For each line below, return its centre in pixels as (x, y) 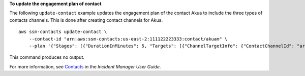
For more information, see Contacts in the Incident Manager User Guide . (85, 66)
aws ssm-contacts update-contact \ (63, 32)
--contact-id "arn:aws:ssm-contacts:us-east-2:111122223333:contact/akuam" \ (128, 39)
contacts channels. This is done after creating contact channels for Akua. (86, 20)
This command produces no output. (47, 57)
